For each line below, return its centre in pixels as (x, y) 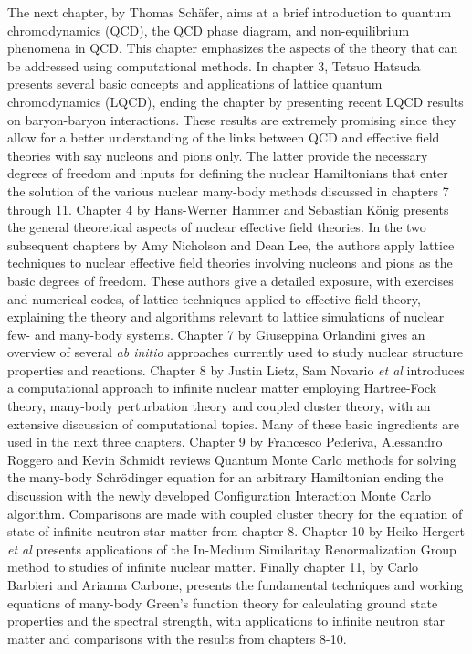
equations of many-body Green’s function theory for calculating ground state (223, 602)
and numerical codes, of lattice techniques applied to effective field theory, (214, 298)
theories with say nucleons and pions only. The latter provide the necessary (218, 155)
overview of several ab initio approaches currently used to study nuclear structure (236, 352)
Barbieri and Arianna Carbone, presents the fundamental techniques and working (236, 585)
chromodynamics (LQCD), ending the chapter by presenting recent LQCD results (236, 101)
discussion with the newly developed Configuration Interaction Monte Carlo (219, 496)
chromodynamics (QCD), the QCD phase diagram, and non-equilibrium (209, 30)
